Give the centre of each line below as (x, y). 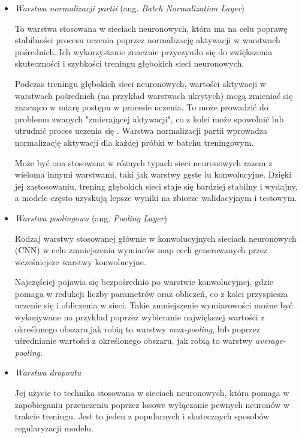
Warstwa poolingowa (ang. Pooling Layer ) (91, 217)
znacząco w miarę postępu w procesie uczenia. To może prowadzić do (141, 107)
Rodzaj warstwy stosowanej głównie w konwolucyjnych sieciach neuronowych (155, 238)
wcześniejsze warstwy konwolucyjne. (80, 261)
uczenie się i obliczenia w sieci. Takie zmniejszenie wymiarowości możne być (154, 305)
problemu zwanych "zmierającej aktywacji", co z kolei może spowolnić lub (149, 118)
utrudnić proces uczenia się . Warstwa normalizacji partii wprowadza (141, 130)
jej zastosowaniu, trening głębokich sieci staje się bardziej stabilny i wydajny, (156, 186)
